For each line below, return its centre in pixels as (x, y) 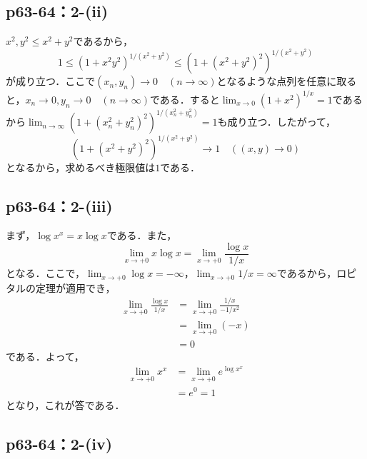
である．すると (185, 99)
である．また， (142, 235)
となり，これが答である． (65, 404)
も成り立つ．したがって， (277, 122)
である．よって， (45, 356)
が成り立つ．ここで (51, 81)
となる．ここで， (46, 273)
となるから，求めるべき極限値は (81, 167)
